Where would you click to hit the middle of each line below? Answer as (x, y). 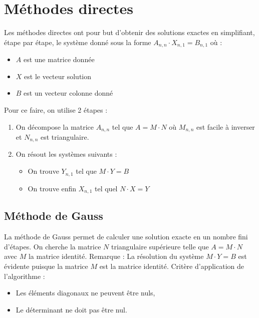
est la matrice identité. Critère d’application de (172, 266)
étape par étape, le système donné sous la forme (78, 42)
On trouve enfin (52, 188)
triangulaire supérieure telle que (160, 246)
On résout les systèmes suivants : (66, 154)
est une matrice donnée (59, 59)
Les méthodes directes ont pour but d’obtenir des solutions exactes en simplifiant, (129, 32)
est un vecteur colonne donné (68, 93)
